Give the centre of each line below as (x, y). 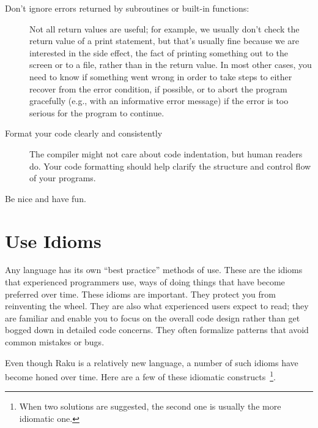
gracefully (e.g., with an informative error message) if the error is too (159, 101)
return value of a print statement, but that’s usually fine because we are (165, 41)
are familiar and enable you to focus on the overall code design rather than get (153, 317)
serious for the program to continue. (97, 112)
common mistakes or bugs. (55, 342)
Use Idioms (53, 240)
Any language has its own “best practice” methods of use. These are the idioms (154, 270)
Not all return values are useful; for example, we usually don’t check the (165, 28)
